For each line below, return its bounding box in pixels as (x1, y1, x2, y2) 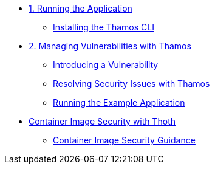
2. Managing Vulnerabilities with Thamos (29, 41, 191, 51)
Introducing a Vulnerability (53, 60, 159, 70)
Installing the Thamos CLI (53, 22, 154, 32)
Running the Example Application (53, 97, 185, 108)
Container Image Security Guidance (53, 135, 196, 145)
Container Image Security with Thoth (29, 116, 176, 126)
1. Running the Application (29, 3, 132, 13)
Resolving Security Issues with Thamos (53, 78, 210, 89)
